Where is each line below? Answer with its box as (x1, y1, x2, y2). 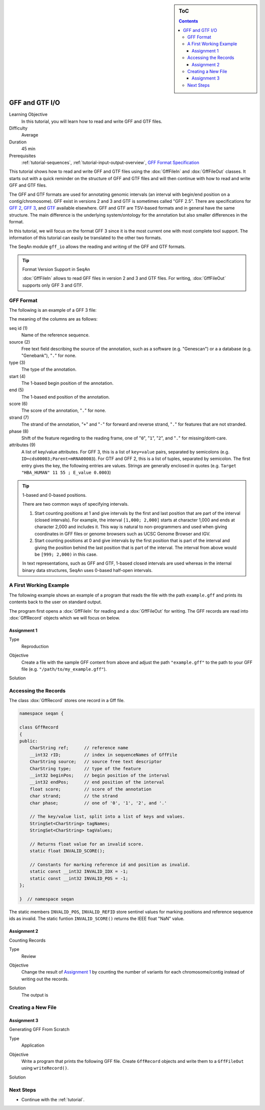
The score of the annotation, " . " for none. (21, 407, 106, 413)
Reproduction (21, 643, 49, 649)
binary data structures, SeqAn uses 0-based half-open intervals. (22, 567, 153, 573)
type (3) (9, 359, 26, 365)
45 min (21, 146, 36, 152)
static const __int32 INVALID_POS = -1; (29, 875, 129, 881)
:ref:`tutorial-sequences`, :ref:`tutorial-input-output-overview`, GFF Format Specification (21, 160, 200, 165)
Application (21, 1042, 45, 1048)
